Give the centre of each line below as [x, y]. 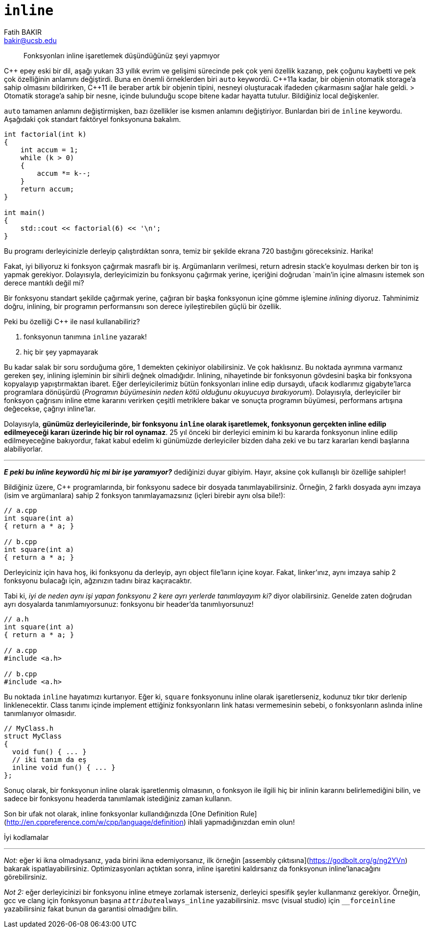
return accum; [47, 189]
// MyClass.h [29, 728]
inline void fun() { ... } [64, 767]
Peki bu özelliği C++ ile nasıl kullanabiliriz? [72, 321]
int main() [25, 212]
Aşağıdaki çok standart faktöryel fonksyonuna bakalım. [93, 119]
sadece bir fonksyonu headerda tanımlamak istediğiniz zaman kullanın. [118, 798]
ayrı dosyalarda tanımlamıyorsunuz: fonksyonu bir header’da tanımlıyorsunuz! [129, 604]
